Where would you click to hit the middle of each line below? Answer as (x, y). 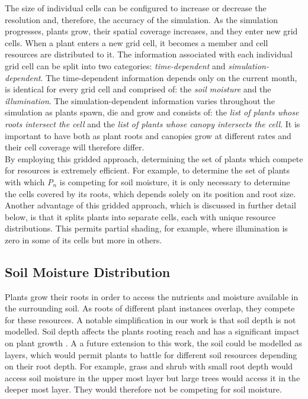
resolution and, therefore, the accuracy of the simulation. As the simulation (141, 19)
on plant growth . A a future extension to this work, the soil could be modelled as (153, 343)
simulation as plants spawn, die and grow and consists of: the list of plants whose (152, 112)
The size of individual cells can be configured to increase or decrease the (136, 8)
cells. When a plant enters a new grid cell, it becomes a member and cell (137, 42)
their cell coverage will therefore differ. (75, 147)
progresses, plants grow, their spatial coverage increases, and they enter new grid (151, 31)
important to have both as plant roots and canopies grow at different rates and (148, 135)
